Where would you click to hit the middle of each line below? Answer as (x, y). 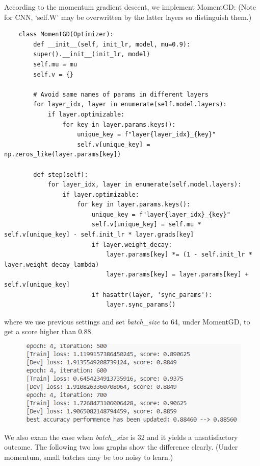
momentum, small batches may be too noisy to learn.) (89, 457)
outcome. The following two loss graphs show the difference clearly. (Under (121, 447)
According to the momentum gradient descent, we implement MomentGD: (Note (130, 7)
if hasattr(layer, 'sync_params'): (152, 295)
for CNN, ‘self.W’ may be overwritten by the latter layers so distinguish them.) (128, 17)
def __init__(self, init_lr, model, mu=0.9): (112, 44)
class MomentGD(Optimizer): (66, 34)
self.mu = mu (55, 64)
